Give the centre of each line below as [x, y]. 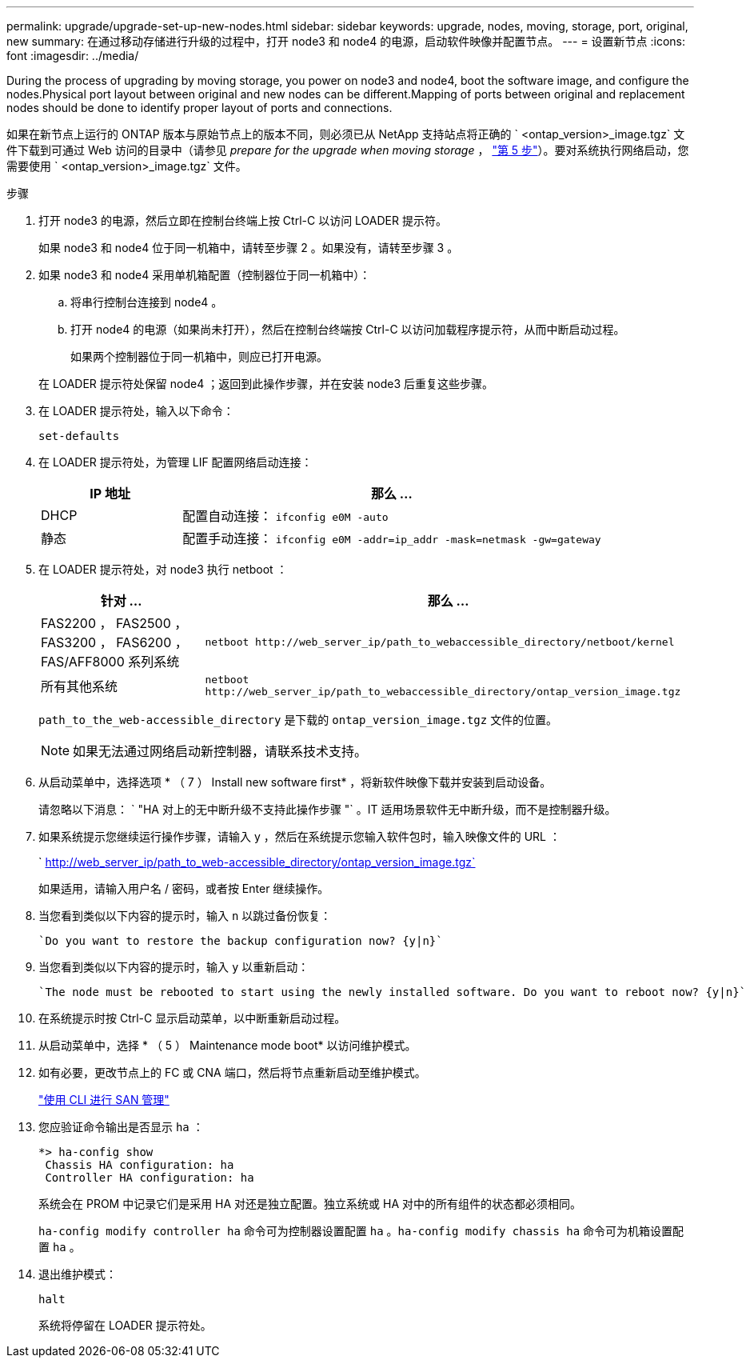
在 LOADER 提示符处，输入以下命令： [136, 411]
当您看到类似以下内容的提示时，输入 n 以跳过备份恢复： [185, 916]
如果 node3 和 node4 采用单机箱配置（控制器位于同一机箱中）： [205, 275]
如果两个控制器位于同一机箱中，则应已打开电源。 [199, 356]
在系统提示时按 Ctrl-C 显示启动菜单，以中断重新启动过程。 [192, 1018]
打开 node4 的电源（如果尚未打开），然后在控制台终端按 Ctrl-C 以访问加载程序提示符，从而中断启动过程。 [348, 329]
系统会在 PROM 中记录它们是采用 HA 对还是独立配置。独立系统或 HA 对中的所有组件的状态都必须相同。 [310, 1204]
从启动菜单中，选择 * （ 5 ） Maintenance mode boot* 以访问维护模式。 [227, 1045]
